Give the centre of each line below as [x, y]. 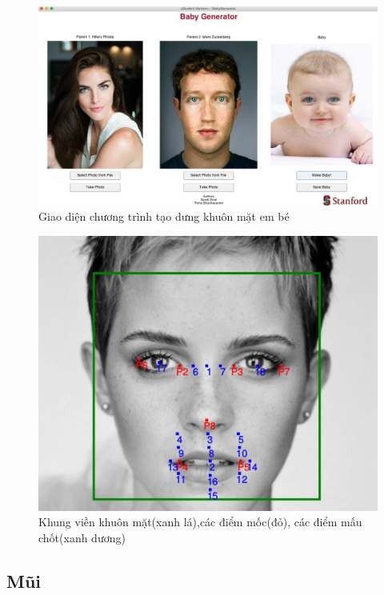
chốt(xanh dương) [82, 537]
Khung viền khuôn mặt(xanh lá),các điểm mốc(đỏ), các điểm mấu [200, 522]
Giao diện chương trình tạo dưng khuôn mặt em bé [164, 216]
